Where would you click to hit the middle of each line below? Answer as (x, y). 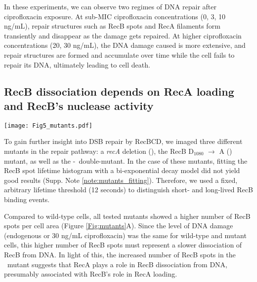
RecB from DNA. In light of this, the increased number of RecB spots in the (120, 254)
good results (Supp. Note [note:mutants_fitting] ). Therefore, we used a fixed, (121, 180)
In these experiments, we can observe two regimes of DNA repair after (110, 6)
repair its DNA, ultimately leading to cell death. (77, 64)
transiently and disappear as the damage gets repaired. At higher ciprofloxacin (123, 35)
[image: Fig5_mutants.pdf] (48, 125)
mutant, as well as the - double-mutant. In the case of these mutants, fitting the (126, 160)
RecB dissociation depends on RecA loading (119, 91)
